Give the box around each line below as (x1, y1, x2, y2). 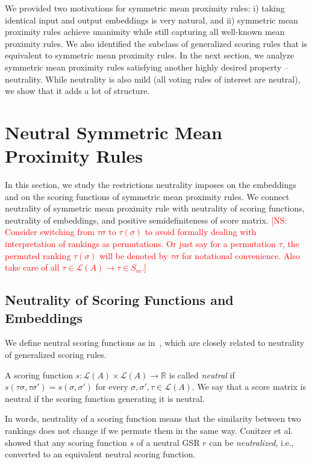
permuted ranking (5, 249, 71, 262)
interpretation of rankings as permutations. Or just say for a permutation (5, 237, 276, 250)
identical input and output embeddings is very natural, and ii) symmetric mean (5, 13, 298, 26)
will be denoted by (99, 249, 168, 262)
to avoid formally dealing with (145, 225, 257, 238)
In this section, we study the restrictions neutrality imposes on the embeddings (5, 178, 296, 191)
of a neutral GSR (136, 436, 200, 448)
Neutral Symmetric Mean (5, 119, 222, 144)
